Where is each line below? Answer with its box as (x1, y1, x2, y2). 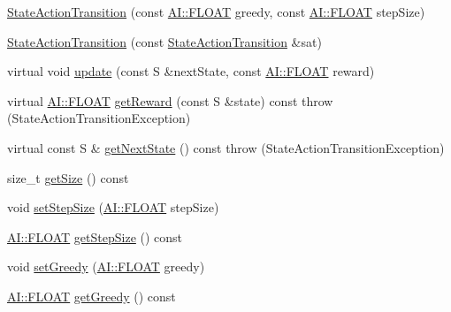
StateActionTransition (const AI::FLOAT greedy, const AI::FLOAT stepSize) (7, 3, 425, 20)
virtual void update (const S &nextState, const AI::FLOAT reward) (7, 62, 375, 80)
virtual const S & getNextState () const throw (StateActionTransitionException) (7, 138, 445, 156)
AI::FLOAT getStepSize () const (7, 227, 183, 246)
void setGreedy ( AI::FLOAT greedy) (7, 257, 205, 276)
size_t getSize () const (7, 168, 129, 186)
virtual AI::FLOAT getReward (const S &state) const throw (7, 91, 333, 110)
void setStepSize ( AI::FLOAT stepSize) (7, 198, 219, 217)
